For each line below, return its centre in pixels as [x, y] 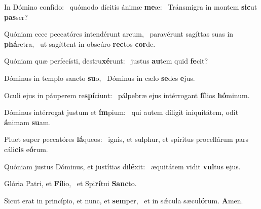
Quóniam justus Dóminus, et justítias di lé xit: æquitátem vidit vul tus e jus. [122, 166]
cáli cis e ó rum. [26, 149]
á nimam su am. [28, 122]
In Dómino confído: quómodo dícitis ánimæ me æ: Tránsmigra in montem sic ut [131, 7]
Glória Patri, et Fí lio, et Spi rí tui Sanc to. [70, 183]
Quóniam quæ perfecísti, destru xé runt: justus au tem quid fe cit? [106, 61]
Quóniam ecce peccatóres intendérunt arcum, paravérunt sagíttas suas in [119, 34]
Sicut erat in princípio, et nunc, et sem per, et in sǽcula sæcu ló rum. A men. [124, 200]
